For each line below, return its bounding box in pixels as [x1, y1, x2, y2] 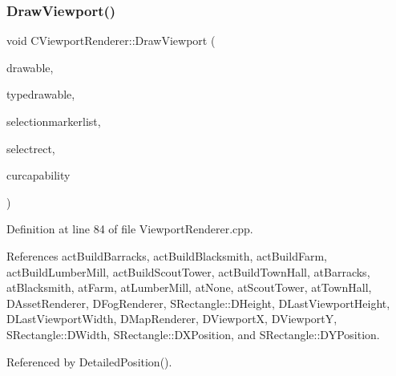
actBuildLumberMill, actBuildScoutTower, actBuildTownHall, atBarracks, [6, 263, 370, 280]
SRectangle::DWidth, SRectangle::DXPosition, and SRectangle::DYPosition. [6, 325, 380, 342]
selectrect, [6, 139, 55, 156]
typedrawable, [6, 86, 75, 103]
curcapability [6, 167, 71, 184]
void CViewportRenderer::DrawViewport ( [6, 32, 216, 49]
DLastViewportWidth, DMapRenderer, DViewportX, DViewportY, [6, 310, 337, 327]
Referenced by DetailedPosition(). [6, 353, 172, 370]
